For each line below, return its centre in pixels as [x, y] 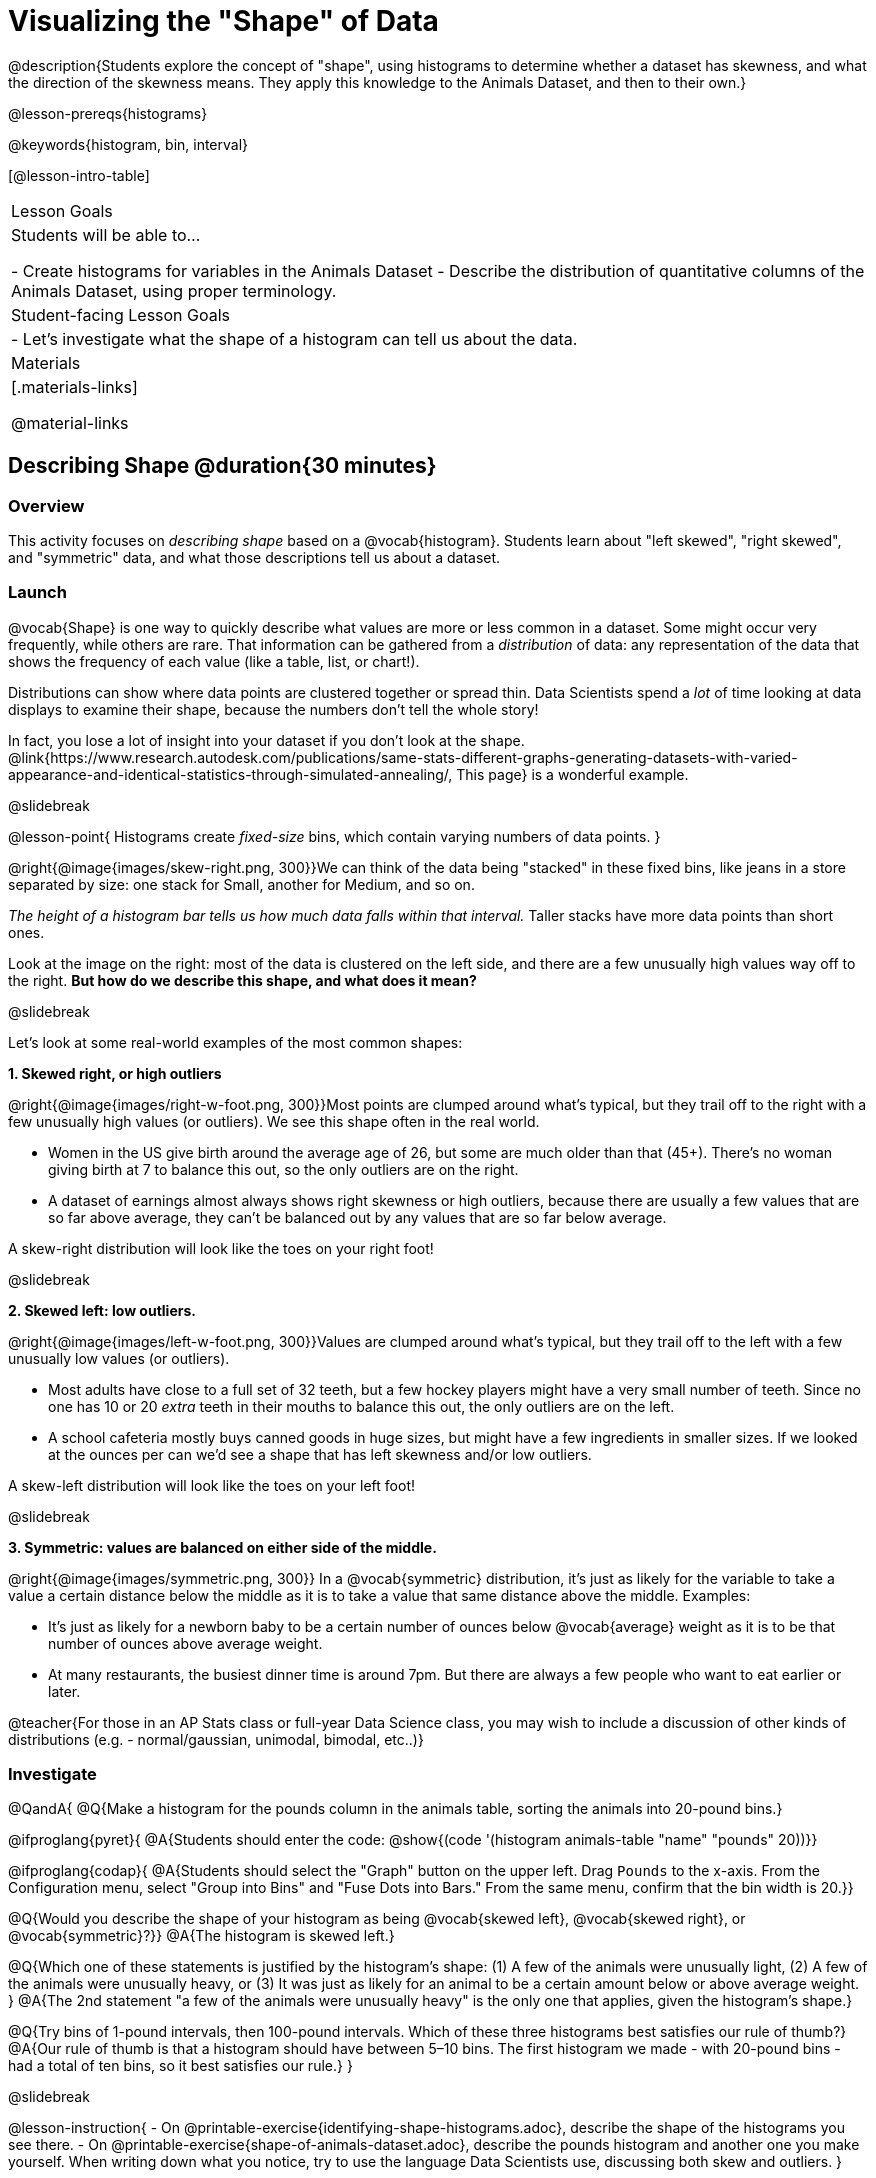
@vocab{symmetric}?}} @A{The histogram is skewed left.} [201, 1936]
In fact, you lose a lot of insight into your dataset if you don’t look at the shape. [266, 740]
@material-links [70, 422]
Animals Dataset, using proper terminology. [174, 290]
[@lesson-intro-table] [79, 175]
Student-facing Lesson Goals [121, 314]
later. [64, 1691]
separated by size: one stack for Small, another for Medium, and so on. [241, 884]
